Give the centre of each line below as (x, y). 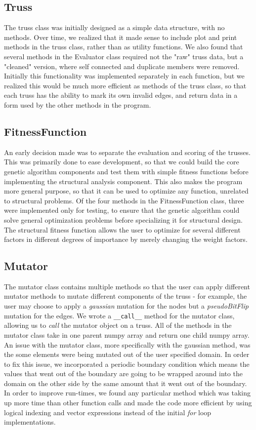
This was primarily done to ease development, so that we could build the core (122, 162)
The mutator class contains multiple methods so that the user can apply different (127, 286)
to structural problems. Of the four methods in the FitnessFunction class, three (124, 200)
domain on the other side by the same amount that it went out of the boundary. (126, 383)
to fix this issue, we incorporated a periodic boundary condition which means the (127, 364)
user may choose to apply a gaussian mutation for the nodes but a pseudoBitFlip (126, 306)
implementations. (30, 422)
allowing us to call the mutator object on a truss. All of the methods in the (118, 325)
